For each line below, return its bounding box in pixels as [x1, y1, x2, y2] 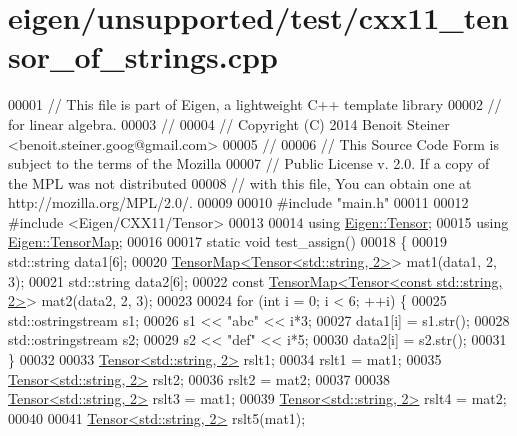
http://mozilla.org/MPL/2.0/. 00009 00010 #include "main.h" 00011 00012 [8, 192, 469, 213]
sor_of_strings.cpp [8, 36, 278, 77]
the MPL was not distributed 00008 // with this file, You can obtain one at [8, 172, 472, 193]
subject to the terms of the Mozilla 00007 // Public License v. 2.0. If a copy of [8, 153, 490, 174]
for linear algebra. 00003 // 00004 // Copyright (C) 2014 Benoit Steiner [8, 113, 450, 134]
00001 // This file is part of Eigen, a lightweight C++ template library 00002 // [8, 94, 502, 115]
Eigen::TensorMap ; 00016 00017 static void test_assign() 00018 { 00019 [8, 231, 447, 252]
